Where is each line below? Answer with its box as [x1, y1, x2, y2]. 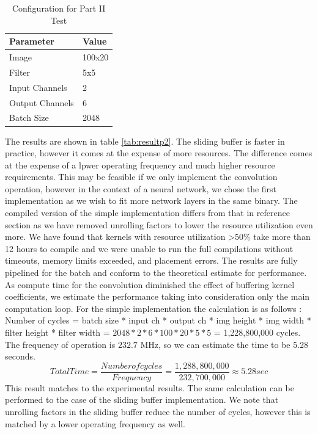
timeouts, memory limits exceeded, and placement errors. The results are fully [5, 254, 298, 267]
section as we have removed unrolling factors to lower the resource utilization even [5, 218, 313, 231]
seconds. [5, 350, 35, 363]
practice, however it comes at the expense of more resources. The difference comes [5, 146, 312, 159]
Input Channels [9, 81, 67, 93]
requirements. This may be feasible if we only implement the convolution [5, 170, 278, 183]
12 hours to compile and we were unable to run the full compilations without [5, 242, 294, 255]
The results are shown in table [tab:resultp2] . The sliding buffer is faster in [5, 134, 285, 147]
